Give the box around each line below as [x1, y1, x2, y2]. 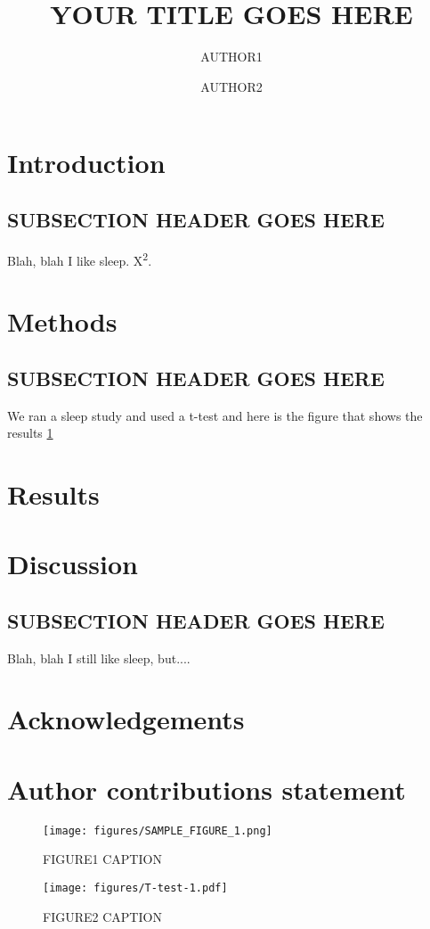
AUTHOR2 [200, 77, 263, 95]
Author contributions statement [7, 770, 406, 807]
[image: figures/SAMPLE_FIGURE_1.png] [43, 824, 272, 837]
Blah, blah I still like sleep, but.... [7, 648, 191, 667]
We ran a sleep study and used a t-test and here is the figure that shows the [7, 406, 423, 424]
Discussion [7, 546, 138, 582]
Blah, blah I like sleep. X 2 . [7, 248, 152, 269]
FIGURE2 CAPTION [43, 907, 162, 925]
